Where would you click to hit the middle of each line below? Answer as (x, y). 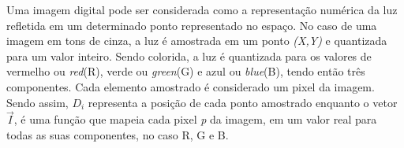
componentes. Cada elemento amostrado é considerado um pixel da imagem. (191, 86)
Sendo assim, (37, 102)
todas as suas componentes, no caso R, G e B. (118, 134)
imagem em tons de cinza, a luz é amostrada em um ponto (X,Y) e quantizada (197, 41)
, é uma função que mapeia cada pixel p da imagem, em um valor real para (195, 119)
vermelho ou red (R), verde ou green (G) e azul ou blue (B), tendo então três (186, 71)
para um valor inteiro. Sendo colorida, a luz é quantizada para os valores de (189, 55)
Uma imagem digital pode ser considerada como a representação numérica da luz (202, 9)
